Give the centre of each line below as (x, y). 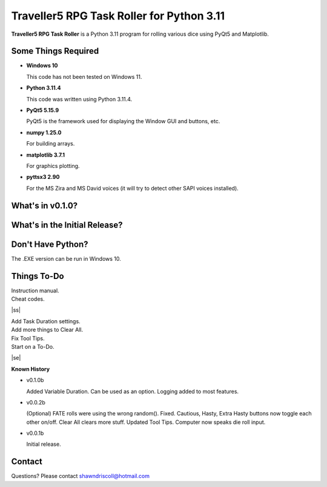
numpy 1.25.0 (44, 132)
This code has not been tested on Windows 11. (84, 76)
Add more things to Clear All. (47, 330)
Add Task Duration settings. (46, 321)
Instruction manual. (35, 291)
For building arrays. (51, 144)
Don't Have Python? (50, 244)
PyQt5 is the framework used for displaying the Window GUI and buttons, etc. (123, 121)
